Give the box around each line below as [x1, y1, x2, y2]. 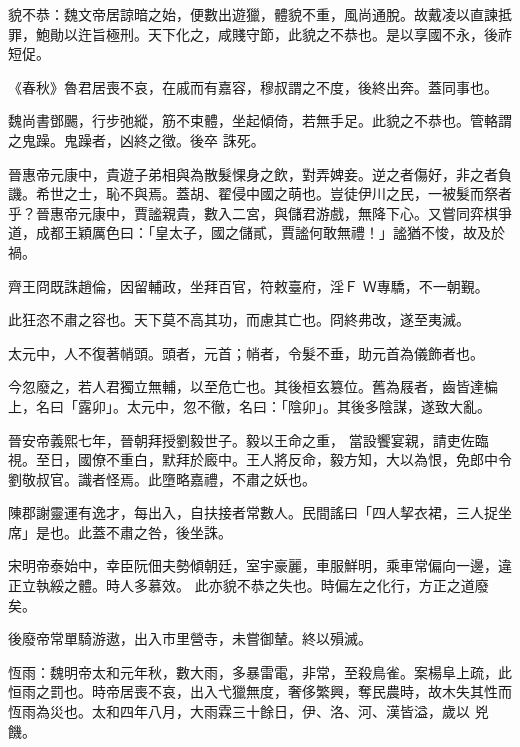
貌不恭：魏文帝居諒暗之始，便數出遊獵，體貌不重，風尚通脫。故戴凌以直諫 [8, 4, 498, 24]
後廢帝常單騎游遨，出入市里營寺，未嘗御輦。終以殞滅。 [8, 628, 372, 649]
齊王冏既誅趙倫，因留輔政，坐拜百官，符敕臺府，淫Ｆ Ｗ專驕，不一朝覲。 [8, 275, 489, 296]
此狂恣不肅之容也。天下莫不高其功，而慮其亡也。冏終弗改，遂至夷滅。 [8, 309, 470, 330]
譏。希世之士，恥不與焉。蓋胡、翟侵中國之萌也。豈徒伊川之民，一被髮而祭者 [8, 183, 512, 204]
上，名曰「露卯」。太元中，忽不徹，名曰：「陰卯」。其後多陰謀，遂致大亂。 [8, 395, 491, 416]
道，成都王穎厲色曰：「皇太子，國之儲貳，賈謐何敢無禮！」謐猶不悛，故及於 [8, 222, 505, 243]
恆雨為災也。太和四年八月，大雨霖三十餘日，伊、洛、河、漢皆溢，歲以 [8, 701, 470, 722]
